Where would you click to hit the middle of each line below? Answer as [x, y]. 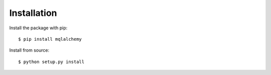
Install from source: [29, 50]
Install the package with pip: [38, 28]
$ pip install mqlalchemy [50, 39]
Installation [33, 13]
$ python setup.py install [51, 62]
